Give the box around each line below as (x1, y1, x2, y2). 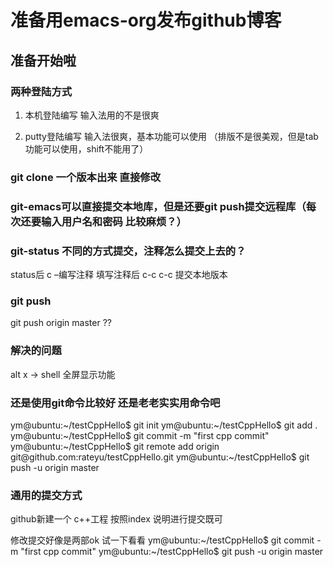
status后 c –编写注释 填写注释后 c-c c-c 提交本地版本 (10, 269, 228, 281)
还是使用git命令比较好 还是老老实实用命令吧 (10, 396, 221, 410)
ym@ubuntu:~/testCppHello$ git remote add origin (10, 440, 220, 452)
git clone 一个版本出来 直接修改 (10, 170, 161, 184)
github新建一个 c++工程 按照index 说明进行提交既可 (10, 513, 223, 525)
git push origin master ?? (10, 317, 112, 329)
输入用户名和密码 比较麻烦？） (41, 214, 187, 228)
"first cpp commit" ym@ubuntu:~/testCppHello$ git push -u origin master (20, 546, 324, 558)
